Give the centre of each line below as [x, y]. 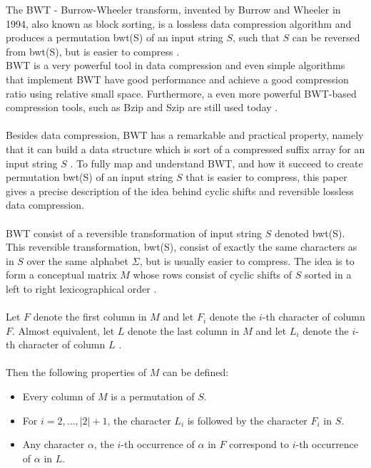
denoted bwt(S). [310, 233]
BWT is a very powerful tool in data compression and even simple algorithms [176, 65]
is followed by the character [247, 420]
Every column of [59, 396]
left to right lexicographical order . [81, 288]
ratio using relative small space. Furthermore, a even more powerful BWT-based [181, 93]
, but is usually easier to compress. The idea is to [247, 260]
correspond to [259, 444]
